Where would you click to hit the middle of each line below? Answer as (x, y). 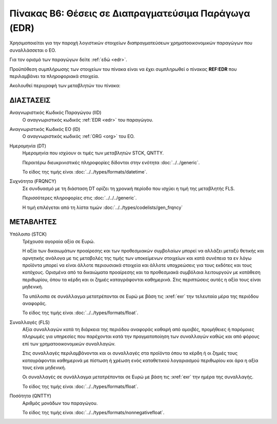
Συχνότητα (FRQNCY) (33, 181)
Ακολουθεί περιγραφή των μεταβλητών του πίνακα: (65, 86)
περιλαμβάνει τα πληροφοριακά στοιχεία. (54, 76)
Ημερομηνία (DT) (28, 146)
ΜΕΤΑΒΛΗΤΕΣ (33, 222)
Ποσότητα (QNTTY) (30, 396)
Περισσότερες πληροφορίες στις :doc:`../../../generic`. (80, 198)
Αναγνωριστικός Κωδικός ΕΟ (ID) (45, 129)
